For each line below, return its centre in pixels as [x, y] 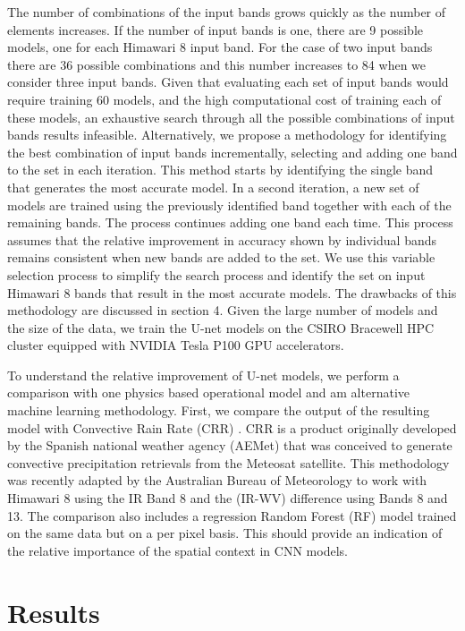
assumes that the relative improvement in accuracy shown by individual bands [222, 239]
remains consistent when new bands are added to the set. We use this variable [221, 257]
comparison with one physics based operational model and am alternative [208, 392]
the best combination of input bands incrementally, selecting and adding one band [232, 152]
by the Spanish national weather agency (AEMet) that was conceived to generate [230, 445]
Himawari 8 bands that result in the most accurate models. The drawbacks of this [232, 292]
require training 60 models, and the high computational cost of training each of [224, 99]
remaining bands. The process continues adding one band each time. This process [230, 222]
